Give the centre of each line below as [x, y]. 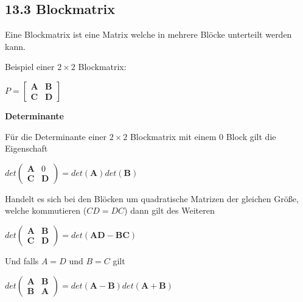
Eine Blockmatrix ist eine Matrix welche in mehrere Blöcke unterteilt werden [148, 34]
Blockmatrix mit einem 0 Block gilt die [203, 136]
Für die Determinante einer [56, 136]
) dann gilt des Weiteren [169, 210]
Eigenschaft [26, 148]
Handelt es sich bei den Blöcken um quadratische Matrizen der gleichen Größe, [152, 198]
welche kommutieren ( [46, 210]
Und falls [22, 260]
